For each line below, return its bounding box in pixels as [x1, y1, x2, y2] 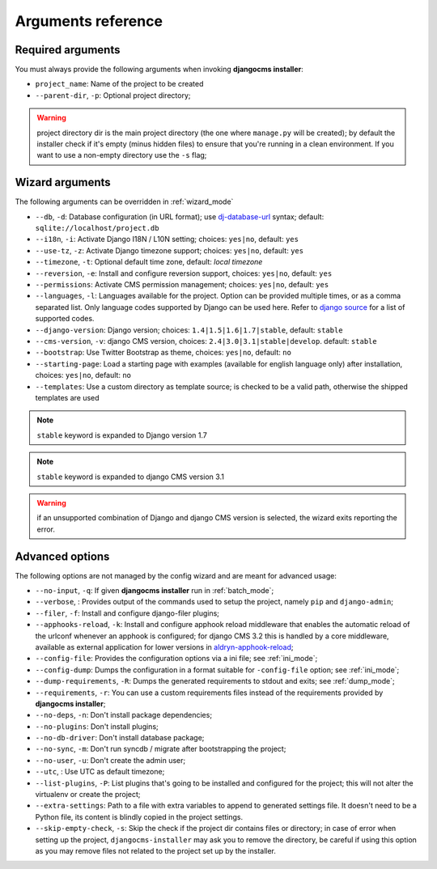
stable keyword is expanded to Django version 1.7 [36, 430, 208, 440]
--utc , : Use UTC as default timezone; [35, 767, 165, 777]
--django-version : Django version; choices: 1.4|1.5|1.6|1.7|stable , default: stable [35, 324, 343, 335]
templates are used [35, 392, 100, 402]
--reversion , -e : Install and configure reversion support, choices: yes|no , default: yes [35, 268, 333, 278]
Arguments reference [15, 12, 163, 30]
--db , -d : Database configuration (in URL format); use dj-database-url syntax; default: [35, 211, 325, 222]
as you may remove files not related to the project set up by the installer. [35, 846, 277, 855]
